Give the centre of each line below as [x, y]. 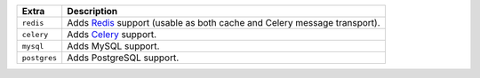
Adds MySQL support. [113, 46]
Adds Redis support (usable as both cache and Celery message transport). [224, 23]
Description [92, 11]
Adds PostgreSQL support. [123, 58]
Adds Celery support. [112, 34]
